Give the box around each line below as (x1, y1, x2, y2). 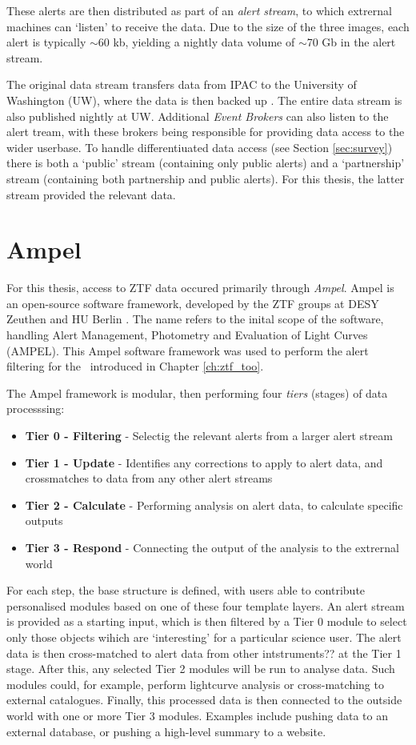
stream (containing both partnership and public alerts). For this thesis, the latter (6, 170, 405, 186)
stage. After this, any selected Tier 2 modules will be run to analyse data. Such (6, 660, 395, 677)
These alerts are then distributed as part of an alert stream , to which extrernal (6, 2, 392, 18)
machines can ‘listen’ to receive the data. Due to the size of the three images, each (6, 18, 410, 34)
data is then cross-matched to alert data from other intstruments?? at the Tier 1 (6, 644, 402, 661)
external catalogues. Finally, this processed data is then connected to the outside (6, 691, 402, 708)
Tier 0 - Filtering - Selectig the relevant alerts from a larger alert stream (25, 427, 393, 443)
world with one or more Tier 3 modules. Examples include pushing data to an (6, 707, 388, 723)
